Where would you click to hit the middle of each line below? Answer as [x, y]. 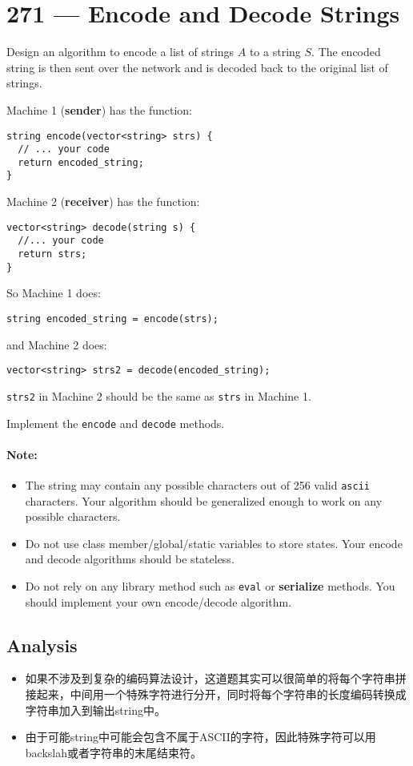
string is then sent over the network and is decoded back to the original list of [197, 67]
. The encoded [346, 52]
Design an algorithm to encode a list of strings [120, 52]
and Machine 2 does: [57, 344]
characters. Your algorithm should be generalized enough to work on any [204, 500]
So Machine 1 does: [54, 293]
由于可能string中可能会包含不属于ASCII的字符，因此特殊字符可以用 [200, 737]
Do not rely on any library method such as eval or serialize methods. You [210, 585]
